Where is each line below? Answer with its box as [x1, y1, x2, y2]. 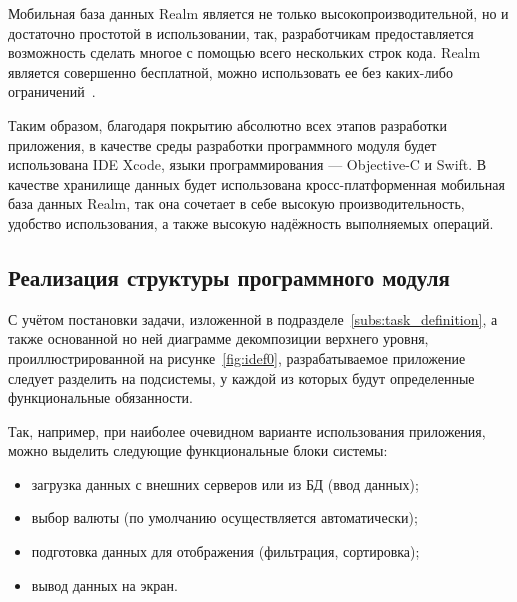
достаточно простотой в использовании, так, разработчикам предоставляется [8, 22, 474, 43]
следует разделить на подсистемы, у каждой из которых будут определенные [8, 367, 475, 388]
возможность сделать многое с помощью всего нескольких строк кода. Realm [8, 42, 481, 63]
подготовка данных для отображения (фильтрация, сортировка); [31, 541, 420, 562]
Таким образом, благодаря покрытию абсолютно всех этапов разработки [8, 114, 447, 135]
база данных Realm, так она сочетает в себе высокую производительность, [8, 193, 465, 214]
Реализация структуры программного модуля [8, 261, 450, 292]
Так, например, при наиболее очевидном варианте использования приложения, [8, 420, 486, 441]
